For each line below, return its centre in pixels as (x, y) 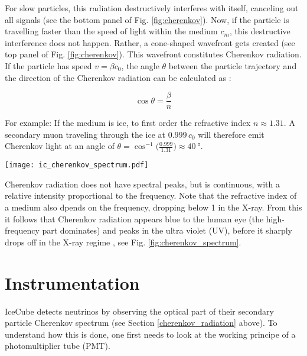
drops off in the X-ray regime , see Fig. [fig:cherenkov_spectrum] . (123, 242)
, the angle (140, 65)
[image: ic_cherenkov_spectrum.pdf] (77, 165)
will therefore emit (231, 134)
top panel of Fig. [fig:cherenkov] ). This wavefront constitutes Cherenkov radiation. (153, 54)
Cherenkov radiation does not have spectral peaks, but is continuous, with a (143, 184)
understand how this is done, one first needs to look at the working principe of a (150, 334)
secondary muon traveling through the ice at (85, 134)
